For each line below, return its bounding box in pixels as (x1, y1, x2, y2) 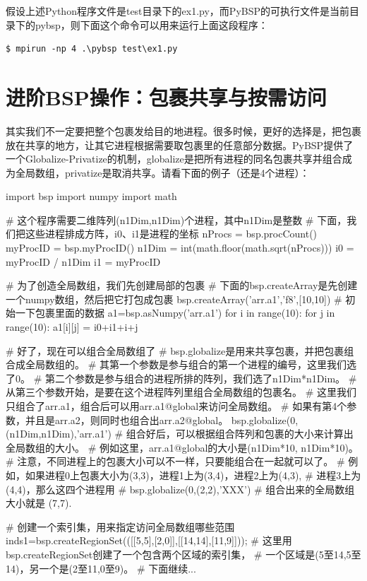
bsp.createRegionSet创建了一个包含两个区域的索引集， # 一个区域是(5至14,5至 (6, 546, 361, 561)
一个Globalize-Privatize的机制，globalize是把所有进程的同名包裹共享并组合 (6, 151, 342, 166)
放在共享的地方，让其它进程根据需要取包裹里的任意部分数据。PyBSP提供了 (6, 137, 354, 152)
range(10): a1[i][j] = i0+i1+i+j (6, 319, 138, 334)
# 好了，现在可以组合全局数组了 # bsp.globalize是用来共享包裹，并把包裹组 (6, 343, 354, 358)
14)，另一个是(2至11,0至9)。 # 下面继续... (6, 561, 196, 575)
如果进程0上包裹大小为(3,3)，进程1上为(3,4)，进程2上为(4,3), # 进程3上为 (25, 467, 361, 482)
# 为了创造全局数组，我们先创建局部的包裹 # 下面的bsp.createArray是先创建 (6, 278, 358, 293)
